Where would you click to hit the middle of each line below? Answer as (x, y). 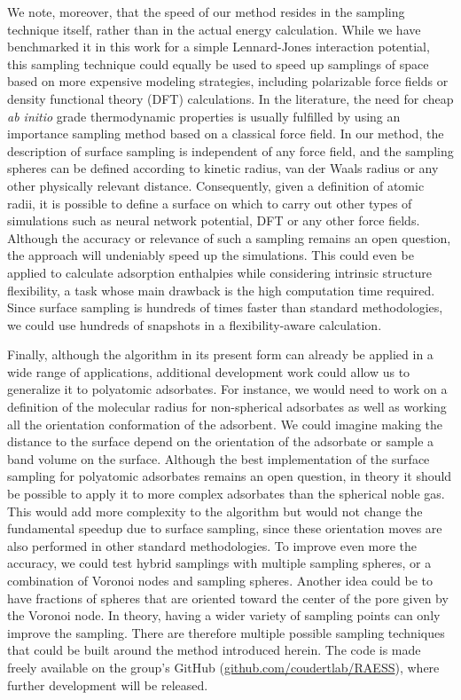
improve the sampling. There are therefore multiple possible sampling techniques (226, 632)
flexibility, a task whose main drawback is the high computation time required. (221, 290)
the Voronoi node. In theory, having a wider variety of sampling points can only (224, 615)
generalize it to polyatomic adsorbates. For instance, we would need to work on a (227, 389)
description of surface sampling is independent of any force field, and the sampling (230, 150)
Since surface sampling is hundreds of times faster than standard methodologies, (225, 307)
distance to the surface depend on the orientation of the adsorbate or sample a (221, 441)
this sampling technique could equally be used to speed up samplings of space (218, 63)
